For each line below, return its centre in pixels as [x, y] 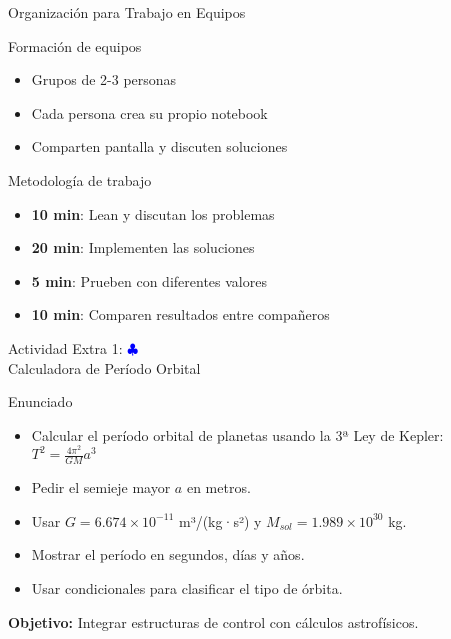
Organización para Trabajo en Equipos [127, 12]
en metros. [218, 487]
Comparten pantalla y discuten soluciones [159, 146]
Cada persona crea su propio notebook [149, 112]
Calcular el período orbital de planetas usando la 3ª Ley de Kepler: [237, 434]
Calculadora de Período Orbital [104, 367]
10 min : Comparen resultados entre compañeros [180, 314]
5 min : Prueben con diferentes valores [149, 280]
